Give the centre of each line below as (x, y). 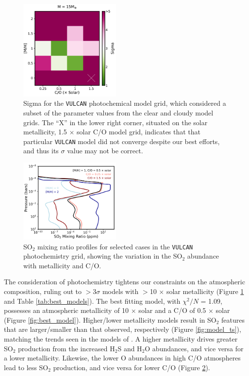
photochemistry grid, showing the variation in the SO (103, 256)
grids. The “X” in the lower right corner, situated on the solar (116, 122)
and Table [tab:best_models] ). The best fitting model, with (92, 301)
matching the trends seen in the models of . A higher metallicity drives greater (121, 339)
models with (120, 291)
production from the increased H (66, 348)
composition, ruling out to (43, 291)
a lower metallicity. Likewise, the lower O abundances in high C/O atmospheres (122, 358)
